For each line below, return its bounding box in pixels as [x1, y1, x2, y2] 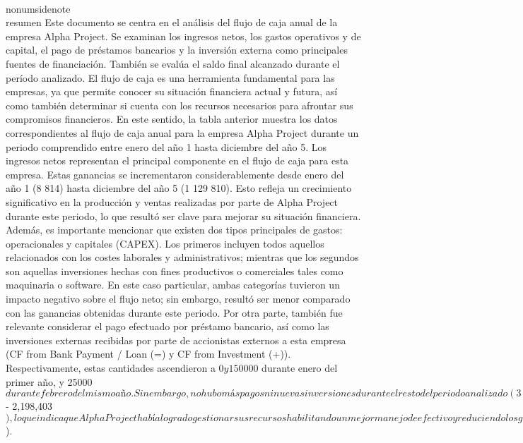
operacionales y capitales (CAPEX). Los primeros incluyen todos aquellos [6, 236, 324, 250]
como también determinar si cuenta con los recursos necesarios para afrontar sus [6, 97, 353, 112]
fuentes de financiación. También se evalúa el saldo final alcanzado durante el [6, 56, 340, 71]
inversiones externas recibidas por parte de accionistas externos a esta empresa [6, 332, 346, 347]
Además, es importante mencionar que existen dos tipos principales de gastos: [6, 222, 343, 237]
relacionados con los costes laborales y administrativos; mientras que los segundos [6, 250, 359, 265]
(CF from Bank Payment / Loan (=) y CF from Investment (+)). [6, 346, 291, 361]
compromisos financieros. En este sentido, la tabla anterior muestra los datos [6, 111, 338, 126]
